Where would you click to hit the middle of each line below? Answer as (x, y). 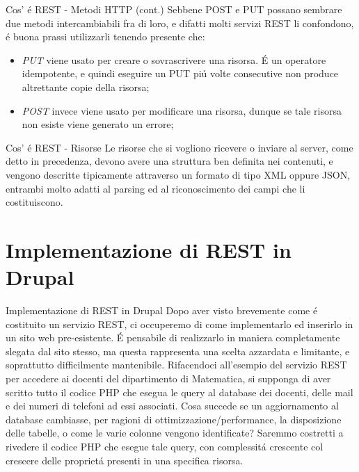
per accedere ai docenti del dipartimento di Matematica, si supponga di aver (168, 378)
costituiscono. (34, 202)
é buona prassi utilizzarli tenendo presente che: (105, 36)
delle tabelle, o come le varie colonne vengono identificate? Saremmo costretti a (175, 433)
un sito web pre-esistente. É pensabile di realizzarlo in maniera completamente (173, 337)
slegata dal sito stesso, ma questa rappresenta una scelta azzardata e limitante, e (178, 351)
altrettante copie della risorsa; (86, 87)
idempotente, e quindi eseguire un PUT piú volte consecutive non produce (180, 73)
